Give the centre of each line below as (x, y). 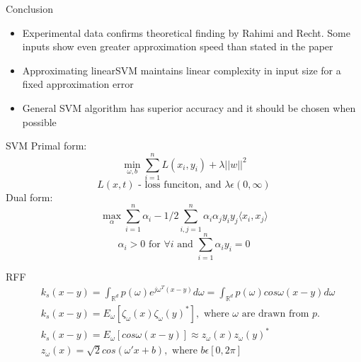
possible (39, 121)
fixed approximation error (78, 84)
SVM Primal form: (46, 146)
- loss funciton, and (180, 185)
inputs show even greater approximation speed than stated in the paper (178, 46)
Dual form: (29, 197)
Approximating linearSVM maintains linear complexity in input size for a (182, 70)
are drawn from (275, 313)
